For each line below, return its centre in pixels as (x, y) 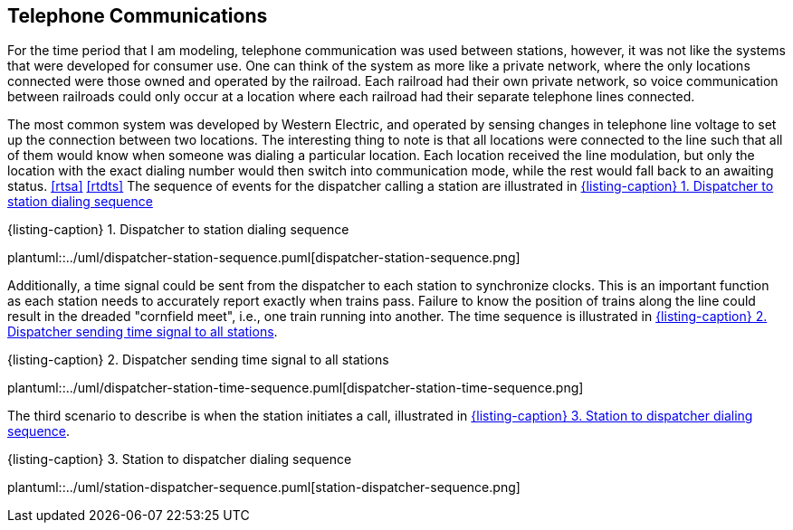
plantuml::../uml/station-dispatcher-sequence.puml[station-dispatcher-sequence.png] (264, 487)
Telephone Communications (138, 16)
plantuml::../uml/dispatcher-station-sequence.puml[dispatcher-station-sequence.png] (264, 258)
